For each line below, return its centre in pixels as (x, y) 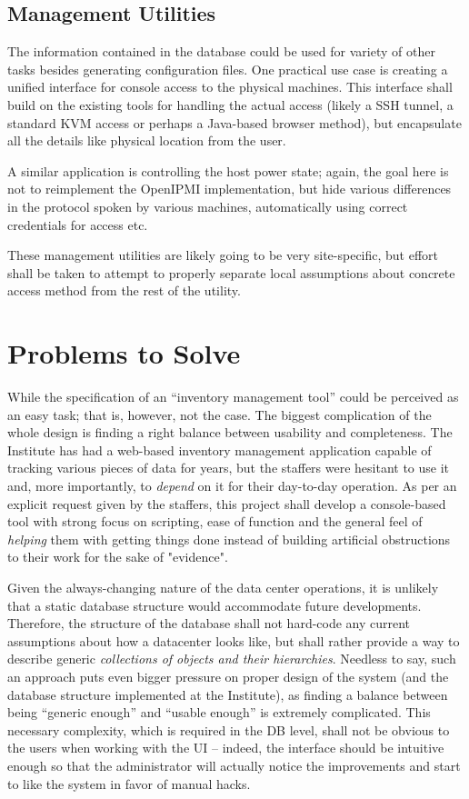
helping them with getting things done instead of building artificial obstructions (229, 539)
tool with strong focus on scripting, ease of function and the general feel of (215, 521)
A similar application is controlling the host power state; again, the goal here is (228, 170)
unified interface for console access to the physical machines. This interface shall (230, 87)
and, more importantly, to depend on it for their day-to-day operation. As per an (232, 486)
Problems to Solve (124, 353)
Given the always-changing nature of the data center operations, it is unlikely (223, 587)
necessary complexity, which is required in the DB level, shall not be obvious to (229, 729)
